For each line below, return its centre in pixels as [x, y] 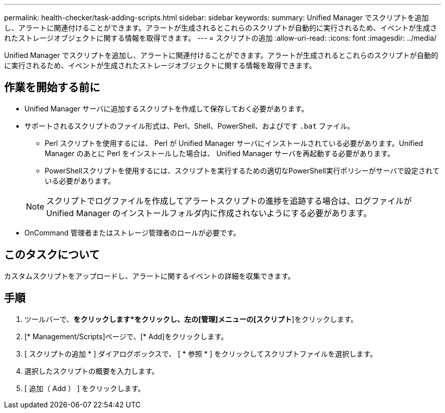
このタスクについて [52, 255]
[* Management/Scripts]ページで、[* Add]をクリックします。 [126, 336]
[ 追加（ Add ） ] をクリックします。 [85, 388]
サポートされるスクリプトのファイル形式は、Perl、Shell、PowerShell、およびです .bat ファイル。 [189, 126]
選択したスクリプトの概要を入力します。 [92, 371]
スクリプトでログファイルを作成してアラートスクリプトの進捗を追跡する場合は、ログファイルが [229, 201]
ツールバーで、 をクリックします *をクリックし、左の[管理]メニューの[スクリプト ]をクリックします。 [191, 319]
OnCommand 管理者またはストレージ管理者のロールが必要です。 [133, 232]
